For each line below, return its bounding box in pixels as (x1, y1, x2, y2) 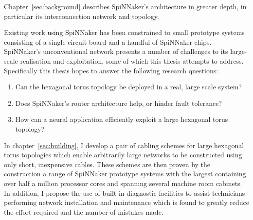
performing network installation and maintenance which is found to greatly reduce (4, 197, 249, 207)
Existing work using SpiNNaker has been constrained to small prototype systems (4, 27, 245, 37)
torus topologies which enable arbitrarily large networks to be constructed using (4, 150, 242, 160)
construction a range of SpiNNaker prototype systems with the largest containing (4, 169, 246, 179)
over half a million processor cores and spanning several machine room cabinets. (4, 178, 242, 188)
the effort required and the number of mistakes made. (4, 206, 163, 217)
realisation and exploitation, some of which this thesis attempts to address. (20, 55, 244, 66)
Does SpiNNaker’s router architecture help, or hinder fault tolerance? (15, 98, 222, 108)
